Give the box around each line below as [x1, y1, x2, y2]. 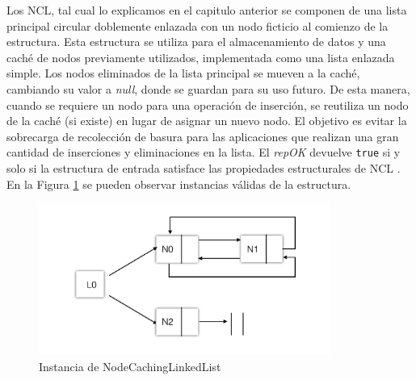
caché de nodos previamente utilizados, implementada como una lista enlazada [6, 48, 395, 65]
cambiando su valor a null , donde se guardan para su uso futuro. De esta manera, [6, 80, 410, 97]
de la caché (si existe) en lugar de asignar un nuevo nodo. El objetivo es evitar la [6, 112, 407, 129]
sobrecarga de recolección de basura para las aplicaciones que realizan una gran [6, 127, 399, 144]
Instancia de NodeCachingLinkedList [39, 358, 221, 375]
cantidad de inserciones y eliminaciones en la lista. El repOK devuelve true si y [6, 144, 401, 161]
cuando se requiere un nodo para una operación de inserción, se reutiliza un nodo [6, 96, 409, 113]
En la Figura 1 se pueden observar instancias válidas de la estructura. [6, 175, 351, 192]
